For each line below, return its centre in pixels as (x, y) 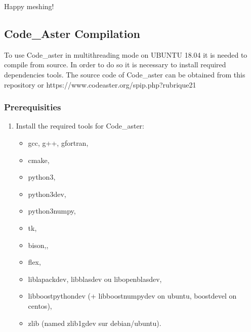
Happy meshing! (29, 6)
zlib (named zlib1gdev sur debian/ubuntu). (95, 323)
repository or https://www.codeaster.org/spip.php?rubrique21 (100, 84)
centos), (40, 305)
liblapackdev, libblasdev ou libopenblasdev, (95, 279)
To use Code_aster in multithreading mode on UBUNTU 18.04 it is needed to (126, 54)
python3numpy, (52, 211)
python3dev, (47, 194)
